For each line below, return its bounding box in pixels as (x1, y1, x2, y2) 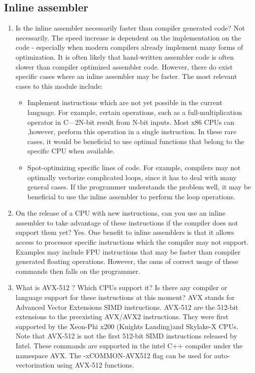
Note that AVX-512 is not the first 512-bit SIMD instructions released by (15, 331, 237, 341)
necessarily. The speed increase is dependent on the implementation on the (15, 32, 241, 42)
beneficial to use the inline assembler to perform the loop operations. (27, 191, 235, 201)
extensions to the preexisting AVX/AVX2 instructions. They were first (15, 311, 229, 322)
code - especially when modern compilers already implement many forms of (15, 42, 243, 52)
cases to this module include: (15, 80, 103, 91)
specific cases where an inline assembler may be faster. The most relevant (15, 71, 237, 81)
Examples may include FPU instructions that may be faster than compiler (15, 246, 241, 257)
